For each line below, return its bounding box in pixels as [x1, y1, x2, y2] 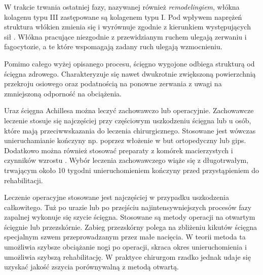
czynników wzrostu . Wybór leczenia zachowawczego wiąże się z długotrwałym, [4, 155, 249, 165]
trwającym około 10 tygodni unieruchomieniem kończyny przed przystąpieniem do [4, 164, 259, 175]
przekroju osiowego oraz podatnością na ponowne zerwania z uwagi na [4, 78, 222, 89]
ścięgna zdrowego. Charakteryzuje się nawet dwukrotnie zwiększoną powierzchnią [4, 68, 256, 79]
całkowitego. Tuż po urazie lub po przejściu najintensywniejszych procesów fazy [4, 201, 252, 212]
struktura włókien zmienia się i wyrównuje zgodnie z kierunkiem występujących [4, 21, 251, 32]
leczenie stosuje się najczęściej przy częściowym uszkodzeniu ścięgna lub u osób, [4, 115, 251, 125]
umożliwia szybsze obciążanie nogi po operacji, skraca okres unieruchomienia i [4, 242, 247, 252]
